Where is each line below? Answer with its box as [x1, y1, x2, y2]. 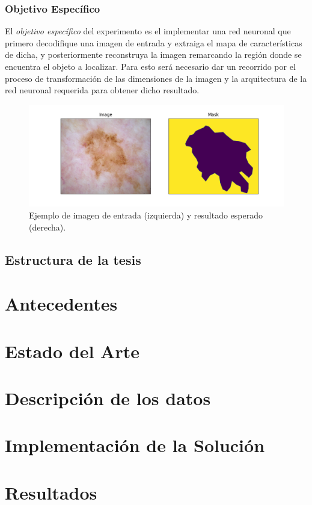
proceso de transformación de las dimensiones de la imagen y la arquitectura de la [5, 72, 307, 84]
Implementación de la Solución [5, 433, 265, 457]
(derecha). [29, 220, 66, 233]
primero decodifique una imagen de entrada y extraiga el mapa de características [5, 36, 302, 49]
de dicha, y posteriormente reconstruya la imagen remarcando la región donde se [5, 48, 302, 61]
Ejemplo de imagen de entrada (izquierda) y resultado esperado [29, 208, 263, 221]
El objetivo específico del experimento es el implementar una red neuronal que [5, 25, 291, 37]
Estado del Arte [5, 338, 139, 363]
